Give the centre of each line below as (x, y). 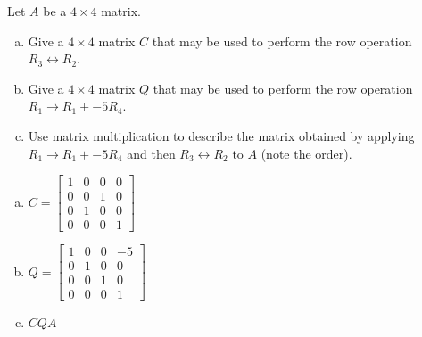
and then (151, 153)
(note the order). (306, 153)
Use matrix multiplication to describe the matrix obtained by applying (221, 135)
